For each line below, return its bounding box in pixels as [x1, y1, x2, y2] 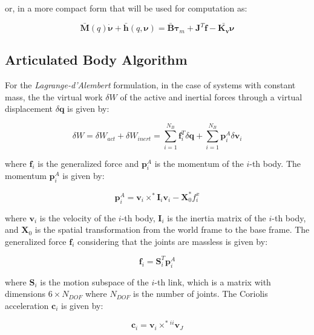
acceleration [5, 299, 49, 311]
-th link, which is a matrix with [154, 275, 271, 288]
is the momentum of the [154, 157, 244, 169]
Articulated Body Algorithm [5, 50, 188, 69]
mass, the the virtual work [5, 90, 103, 103]
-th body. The [249, 157, 301, 169]
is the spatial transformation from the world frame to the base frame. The [34, 223, 310, 236]
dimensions [5, 287, 46, 300]
